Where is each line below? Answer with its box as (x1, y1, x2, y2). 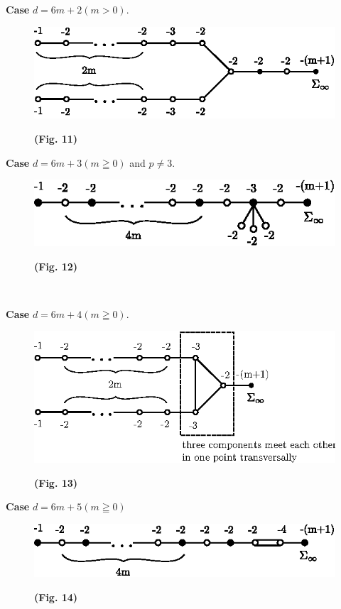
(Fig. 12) (34, 258, 78, 273)
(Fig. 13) (34, 475, 78, 490)
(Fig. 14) (34, 589, 78, 604)
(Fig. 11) (34, 131, 78, 146)
